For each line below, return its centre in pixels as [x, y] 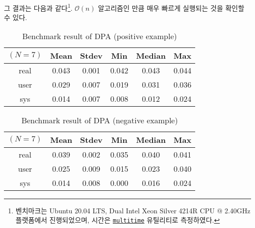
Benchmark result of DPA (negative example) [100, 120]
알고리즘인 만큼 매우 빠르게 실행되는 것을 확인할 [171, 8]
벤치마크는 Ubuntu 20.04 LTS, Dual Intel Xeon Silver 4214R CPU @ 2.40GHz [133, 210]
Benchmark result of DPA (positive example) [100, 36]
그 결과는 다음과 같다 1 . [38, 7]
